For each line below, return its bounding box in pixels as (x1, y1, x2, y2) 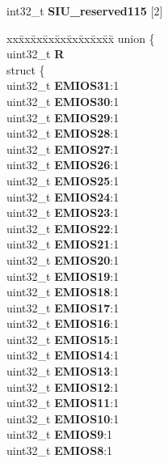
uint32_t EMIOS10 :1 (6, 410, 120, 427)
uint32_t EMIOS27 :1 (6, 140, 120, 157)
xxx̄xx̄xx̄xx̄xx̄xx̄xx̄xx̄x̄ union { (6, 29, 155, 46)
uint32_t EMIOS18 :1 (6, 283, 120, 300)
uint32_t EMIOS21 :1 (6, 236, 120, 253)
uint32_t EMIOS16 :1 (6, 315, 120, 332)
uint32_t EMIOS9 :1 (6, 426, 113, 443)
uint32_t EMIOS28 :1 (6, 125, 120, 142)
